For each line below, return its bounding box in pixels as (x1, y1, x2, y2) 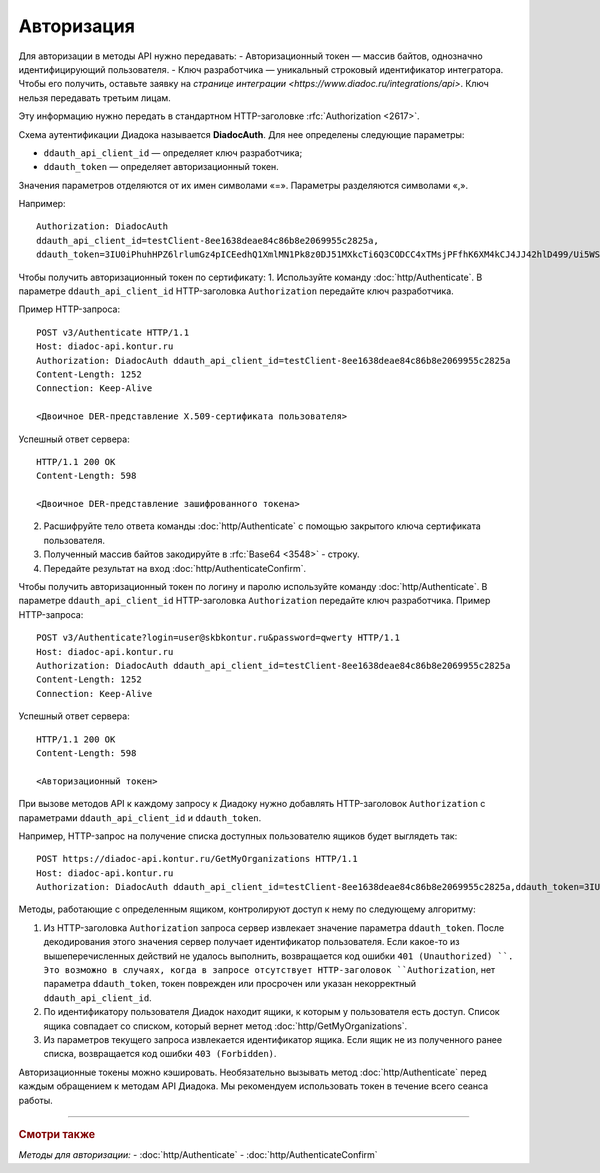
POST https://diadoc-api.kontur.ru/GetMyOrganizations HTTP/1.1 (36, 853, 359, 865)
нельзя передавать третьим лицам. (18, 91, 172, 104)
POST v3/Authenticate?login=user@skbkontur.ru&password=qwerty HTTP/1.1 (36, 632, 400, 644)
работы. (18, 1094, 54, 1106)
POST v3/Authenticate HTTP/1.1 (36, 326, 190, 338)
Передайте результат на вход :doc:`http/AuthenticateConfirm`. (43, 562, 307, 574)
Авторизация (18, 15, 135, 37)
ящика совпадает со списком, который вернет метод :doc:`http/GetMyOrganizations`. (43, 1020, 408, 1032)
